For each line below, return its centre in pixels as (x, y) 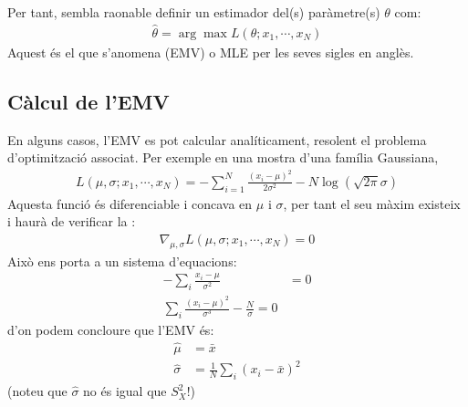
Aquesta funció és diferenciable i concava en (130, 203)
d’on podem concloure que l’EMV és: (111, 329)
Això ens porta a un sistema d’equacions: (122, 261)
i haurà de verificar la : (72, 221)
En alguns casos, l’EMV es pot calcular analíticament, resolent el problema (217, 139)
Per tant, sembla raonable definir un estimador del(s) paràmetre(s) (194, 12)
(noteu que (37, 391)
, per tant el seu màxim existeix (372, 203)
